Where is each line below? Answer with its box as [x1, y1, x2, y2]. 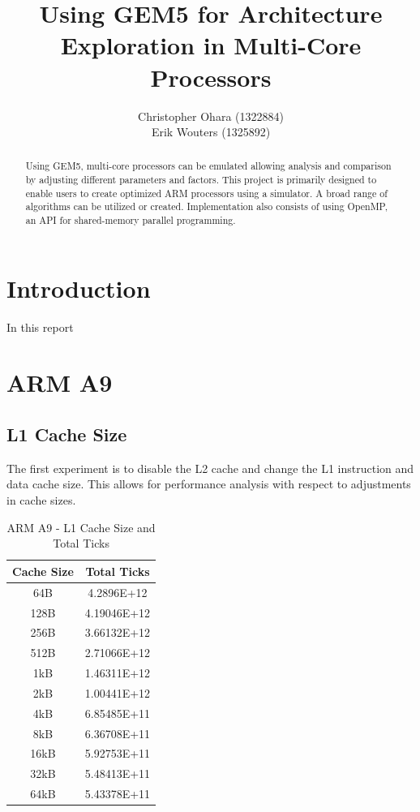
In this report [6, 318, 74, 335]
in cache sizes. [6, 492, 76, 509]
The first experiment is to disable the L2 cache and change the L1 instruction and [6, 459, 414, 476]
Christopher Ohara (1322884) [138, 107, 284, 124]
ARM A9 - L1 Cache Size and [6, 518, 156, 535]
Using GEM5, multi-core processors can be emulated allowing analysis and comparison [25, 159, 392, 173]
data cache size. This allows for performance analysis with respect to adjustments [6, 475, 411, 492]
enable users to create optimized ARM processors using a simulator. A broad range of [25, 186, 388, 200]
